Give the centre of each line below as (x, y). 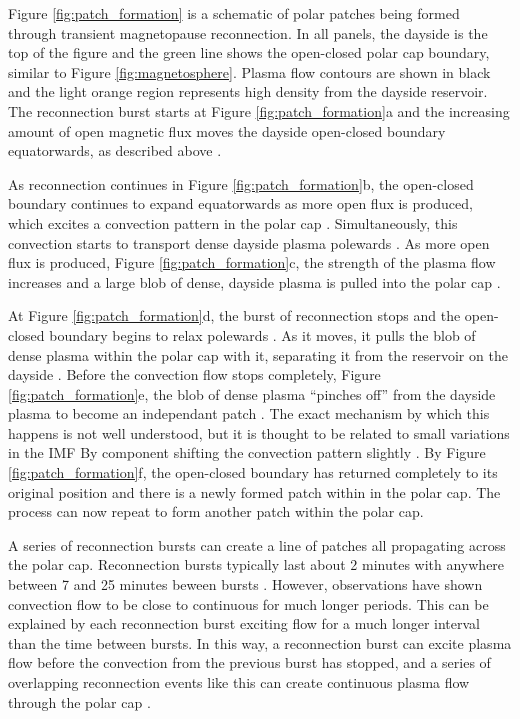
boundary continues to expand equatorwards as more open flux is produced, (240, 203)
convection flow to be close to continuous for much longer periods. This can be (248, 603)
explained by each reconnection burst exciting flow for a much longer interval (244, 623)
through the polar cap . (79, 701)
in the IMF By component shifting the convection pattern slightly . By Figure (247, 452)
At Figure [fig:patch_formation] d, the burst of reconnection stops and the (234, 315)
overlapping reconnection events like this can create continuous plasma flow (239, 682)
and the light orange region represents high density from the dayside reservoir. (248, 91)
